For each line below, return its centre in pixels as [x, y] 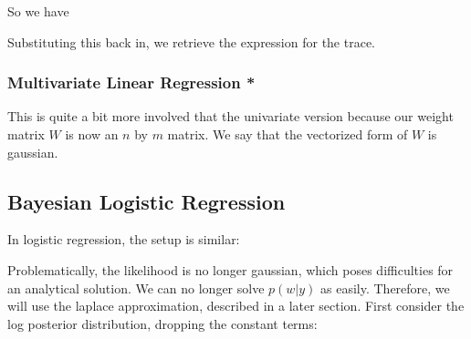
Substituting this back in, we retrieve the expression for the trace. [192, 41]
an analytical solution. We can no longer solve [136, 288]
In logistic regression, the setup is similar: [124, 239]
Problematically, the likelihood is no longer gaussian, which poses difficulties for [230, 269]
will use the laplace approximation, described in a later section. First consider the [236, 306]
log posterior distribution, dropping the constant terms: [162, 323]
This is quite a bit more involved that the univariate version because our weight [230, 116]
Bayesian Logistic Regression [147, 201]
